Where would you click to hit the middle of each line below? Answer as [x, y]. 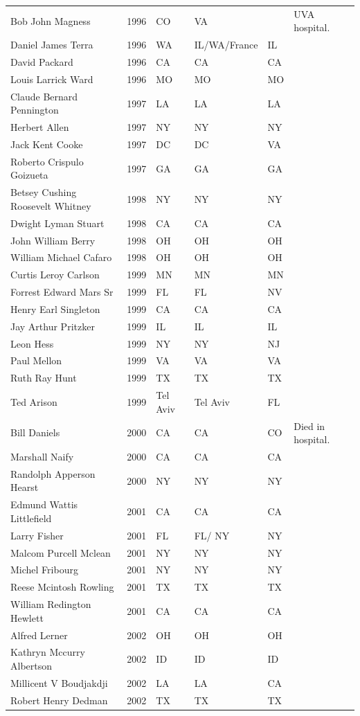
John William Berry [53, 240]
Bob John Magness [51, 20]
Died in [309, 426]
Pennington [35, 110]
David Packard [42, 62]
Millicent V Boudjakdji [59, 682]
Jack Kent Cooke [47, 144]
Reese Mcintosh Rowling [62, 587]
